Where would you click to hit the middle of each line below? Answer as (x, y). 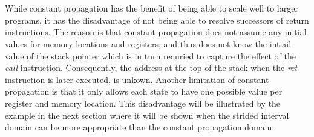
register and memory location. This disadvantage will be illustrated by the (143, 103)
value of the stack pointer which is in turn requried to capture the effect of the (150, 55)
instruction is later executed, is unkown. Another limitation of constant (137, 79)
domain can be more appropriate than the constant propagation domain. (140, 127)
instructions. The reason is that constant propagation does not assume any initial (156, 32)
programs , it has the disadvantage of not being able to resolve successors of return (157, 20)
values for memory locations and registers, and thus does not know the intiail (148, 43)
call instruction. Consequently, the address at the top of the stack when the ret (151, 68)
